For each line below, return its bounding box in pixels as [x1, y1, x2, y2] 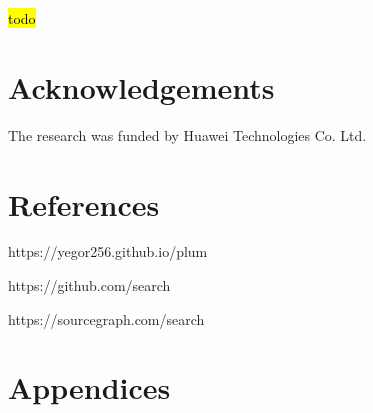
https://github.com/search [8, 275, 171, 296]
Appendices [8, 367, 171, 408]
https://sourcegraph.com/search [8, 308, 205, 329]
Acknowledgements [8, 66, 275, 107]
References [8, 183, 160, 224]
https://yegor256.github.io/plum [8, 241, 208, 262]
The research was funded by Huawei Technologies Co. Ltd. [8, 124, 367, 145]
